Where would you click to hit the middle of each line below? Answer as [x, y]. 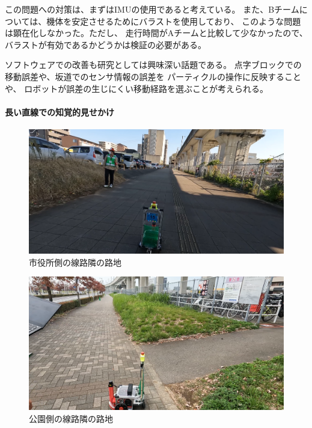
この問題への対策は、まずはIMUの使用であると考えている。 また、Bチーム [152, 9]
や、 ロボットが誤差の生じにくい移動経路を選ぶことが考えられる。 [136, 88]
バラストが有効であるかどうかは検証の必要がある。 [106, 44]
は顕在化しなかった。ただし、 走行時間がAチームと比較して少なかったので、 [156, 33]
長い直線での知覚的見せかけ [60, 112]
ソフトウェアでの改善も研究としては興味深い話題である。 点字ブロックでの [153, 65]
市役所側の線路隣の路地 [75, 262]
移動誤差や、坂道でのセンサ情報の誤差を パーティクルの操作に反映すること [153, 76]
